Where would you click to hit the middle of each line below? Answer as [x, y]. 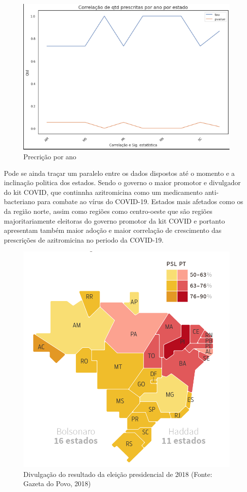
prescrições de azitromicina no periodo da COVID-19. [84, 239]
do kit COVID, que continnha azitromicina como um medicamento [103, 192]
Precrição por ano [50, 157]
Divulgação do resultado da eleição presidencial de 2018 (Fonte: [118, 474]
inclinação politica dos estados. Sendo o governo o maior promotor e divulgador [122, 182]
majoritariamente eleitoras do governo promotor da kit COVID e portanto [115, 220]
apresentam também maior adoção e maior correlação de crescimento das [113, 230]
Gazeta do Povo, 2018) [57, 483]
